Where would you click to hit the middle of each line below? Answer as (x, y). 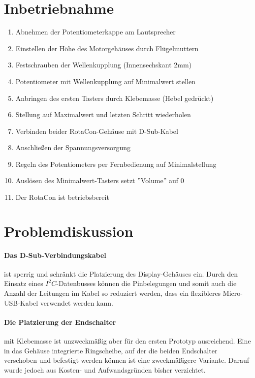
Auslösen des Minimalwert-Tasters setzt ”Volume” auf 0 (100, 180)
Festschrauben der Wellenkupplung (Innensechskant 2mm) (104, 65)
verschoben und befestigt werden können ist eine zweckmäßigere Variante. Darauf (127, 360)
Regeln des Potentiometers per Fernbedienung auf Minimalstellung (116, 164)
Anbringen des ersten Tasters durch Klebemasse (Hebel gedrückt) (114, 98)
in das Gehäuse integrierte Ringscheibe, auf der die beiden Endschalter (111, 350)
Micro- (233, 293)
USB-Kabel (21, 302)
